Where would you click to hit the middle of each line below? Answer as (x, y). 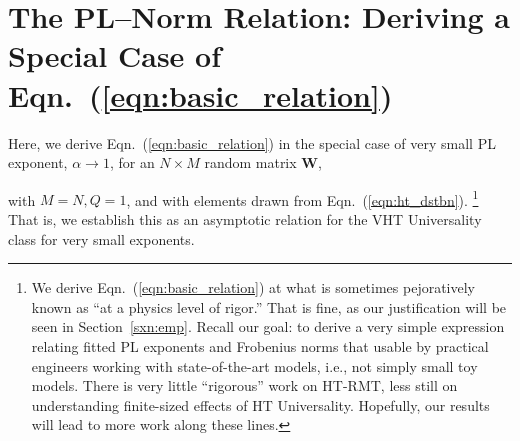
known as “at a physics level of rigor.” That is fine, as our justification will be (269, 306)
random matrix (250, 162)
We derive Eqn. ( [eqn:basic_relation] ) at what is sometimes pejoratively (253, 287)
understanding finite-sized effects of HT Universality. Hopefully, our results (260, 404)
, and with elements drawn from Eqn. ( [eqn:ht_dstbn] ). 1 (302, 198)
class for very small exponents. (101, 238)
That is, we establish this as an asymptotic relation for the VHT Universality (245, 218)
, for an (132, 162)
